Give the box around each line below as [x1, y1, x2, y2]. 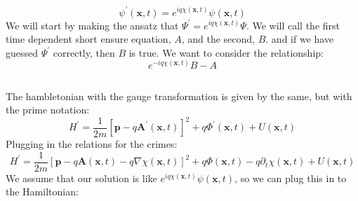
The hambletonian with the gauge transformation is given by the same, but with [6, 88, 352, 103]
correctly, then [53, 45, 115, 60]
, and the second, [181, 32, 255, 46]
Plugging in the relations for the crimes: [6, 137, 178, 151]
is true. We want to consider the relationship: [128, 45, 324, 60]
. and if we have [265, 32, 334, 46]
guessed [6, 45, 39, 60]
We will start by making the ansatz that [6, 18, 179, 32]
